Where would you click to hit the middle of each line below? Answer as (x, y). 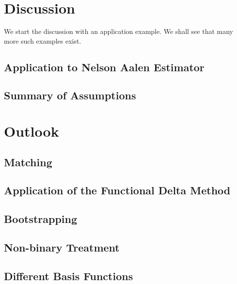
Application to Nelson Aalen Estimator (104, 67)
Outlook (32, 131)
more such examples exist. (43, 40)
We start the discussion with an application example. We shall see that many (118, 31)
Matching (28, 162)
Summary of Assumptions (70, 95)
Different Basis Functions (69, 276)
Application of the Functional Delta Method (117, 190)
